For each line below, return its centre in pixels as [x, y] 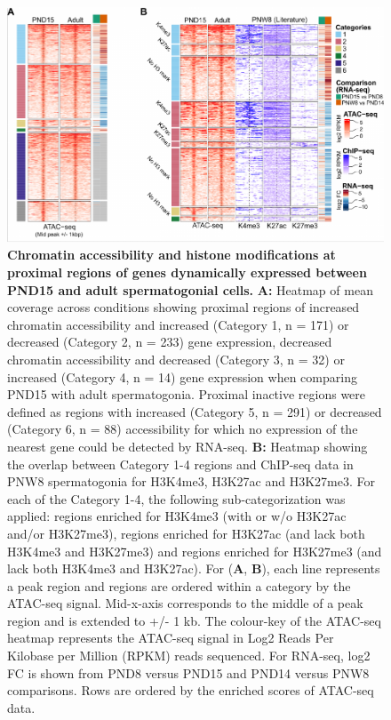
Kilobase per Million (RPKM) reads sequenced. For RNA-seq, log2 [189, 656]
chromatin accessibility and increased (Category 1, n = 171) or [178, 324]
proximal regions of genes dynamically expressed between [187, 272]
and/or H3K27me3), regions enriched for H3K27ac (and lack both [186, 533]
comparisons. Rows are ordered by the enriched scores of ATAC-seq [191, 690]
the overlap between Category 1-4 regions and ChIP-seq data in [180, 464]
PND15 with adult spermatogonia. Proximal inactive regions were [187, 394]
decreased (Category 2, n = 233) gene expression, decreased [170, 342]
